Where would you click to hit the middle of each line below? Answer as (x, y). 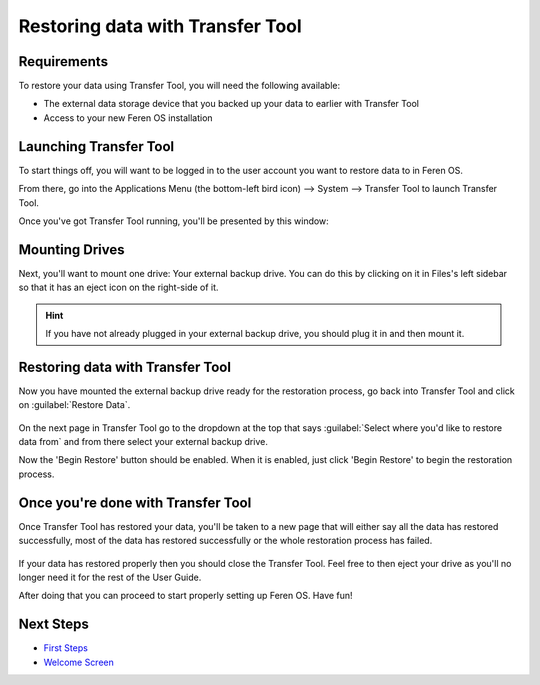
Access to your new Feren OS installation (128, 117)
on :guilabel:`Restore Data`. (74, 405)
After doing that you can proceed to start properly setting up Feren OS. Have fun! (186, 596)
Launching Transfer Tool (96, 146)
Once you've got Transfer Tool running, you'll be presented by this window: (173, 221)
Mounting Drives (71, 249)
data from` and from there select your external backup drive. (143, 442)
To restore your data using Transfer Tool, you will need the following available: (179, 86)
